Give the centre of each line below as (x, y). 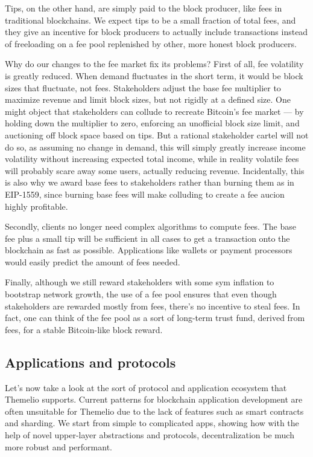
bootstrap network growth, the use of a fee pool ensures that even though (141, 294)
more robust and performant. (58, 446)
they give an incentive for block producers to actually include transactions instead (156, 32)
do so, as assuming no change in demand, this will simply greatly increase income (155, 147)
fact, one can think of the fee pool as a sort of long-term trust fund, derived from (155, 318)
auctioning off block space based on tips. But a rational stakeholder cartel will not (157, 135)
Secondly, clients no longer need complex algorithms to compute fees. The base (150, 226)
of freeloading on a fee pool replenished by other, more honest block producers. (151, 43)
